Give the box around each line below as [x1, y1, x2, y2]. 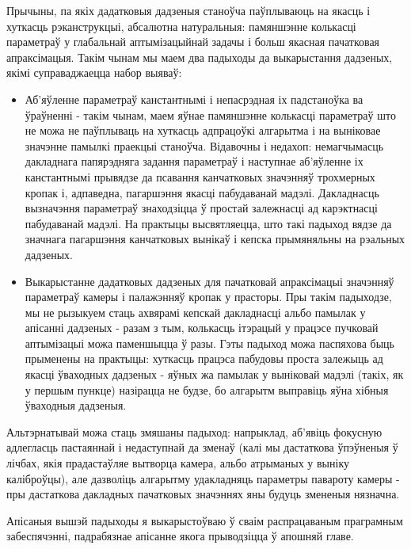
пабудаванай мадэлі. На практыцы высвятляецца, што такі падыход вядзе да [25, 215, 392, 231]
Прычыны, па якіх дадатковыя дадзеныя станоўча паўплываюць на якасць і [6, 2, 371, 18]
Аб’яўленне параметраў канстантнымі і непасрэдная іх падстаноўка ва [25, 90, 363, 107]
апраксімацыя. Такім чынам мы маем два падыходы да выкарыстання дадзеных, [6, 48, 393, 65]
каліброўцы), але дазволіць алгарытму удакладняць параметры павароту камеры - [6, 470, 400, 486]
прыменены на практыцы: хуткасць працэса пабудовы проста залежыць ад [25, 350, 383, 367]
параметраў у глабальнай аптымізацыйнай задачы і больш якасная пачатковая [6, 33, 380, 50]
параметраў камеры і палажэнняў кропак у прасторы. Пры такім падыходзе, [25, 288, 392, 305]
